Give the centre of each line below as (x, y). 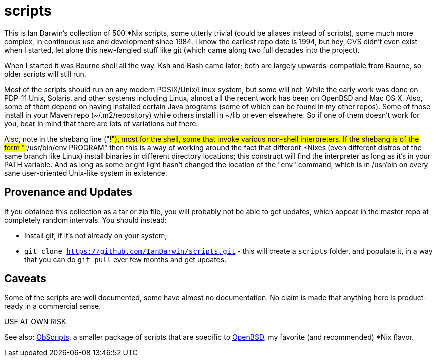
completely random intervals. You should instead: (85, 220)
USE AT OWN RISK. (36, 322)
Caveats (25, 279)
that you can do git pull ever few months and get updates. (125, 259)
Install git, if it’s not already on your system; (96, 235)
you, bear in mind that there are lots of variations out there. (101, 123)
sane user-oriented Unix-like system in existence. (86, 173)
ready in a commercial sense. (53, 306)
